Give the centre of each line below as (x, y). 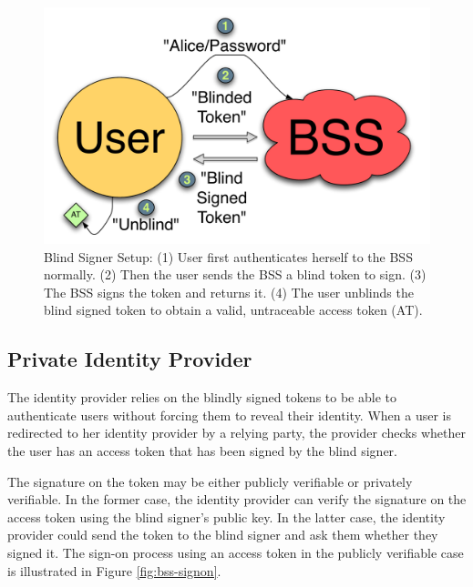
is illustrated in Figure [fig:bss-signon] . (114, 570)
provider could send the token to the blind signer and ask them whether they (223, 535)
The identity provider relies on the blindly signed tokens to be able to (202, 397)
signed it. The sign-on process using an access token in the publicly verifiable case (236, 552)
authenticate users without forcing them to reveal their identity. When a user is (230, 415)
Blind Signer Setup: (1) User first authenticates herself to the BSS (228, 256)
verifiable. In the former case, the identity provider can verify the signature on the (237, 499)
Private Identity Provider (130, 359)
